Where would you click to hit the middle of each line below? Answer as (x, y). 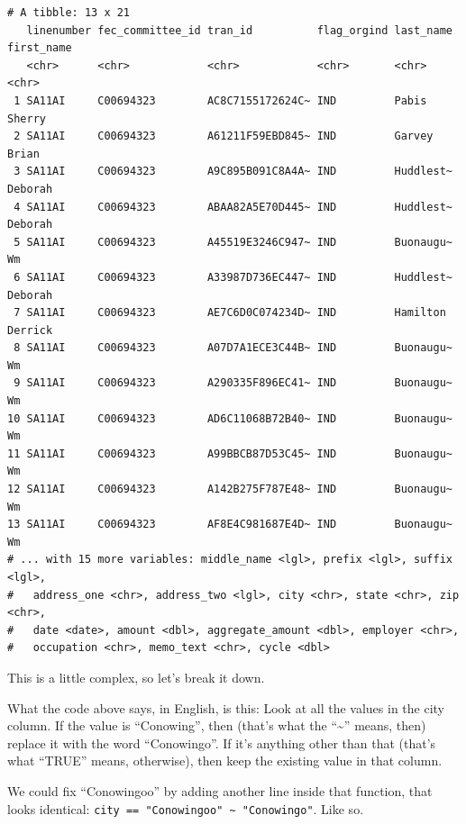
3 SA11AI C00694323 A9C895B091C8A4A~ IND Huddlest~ (233, 172)
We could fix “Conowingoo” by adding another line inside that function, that (220, 790)
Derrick (30, 330)
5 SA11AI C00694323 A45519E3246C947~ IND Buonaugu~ (233, 242)
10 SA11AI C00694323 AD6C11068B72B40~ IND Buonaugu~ (230, 418)
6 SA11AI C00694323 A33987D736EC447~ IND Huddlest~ (233, 277)
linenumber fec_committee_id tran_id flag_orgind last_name (239, 30)
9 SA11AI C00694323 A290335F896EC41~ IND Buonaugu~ (233, 383)
